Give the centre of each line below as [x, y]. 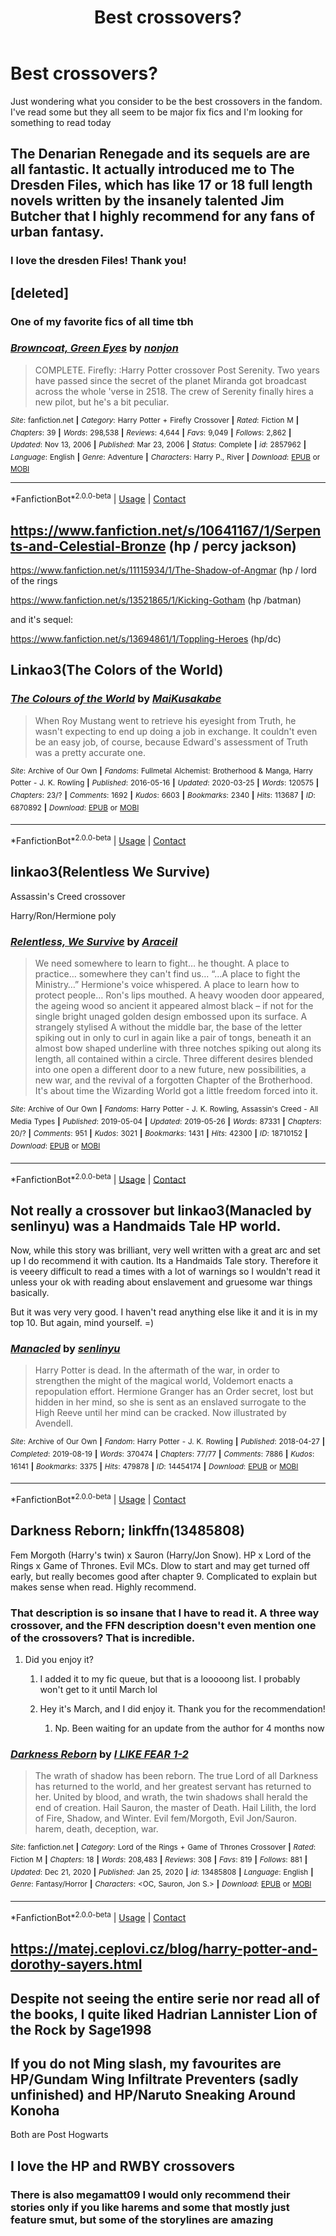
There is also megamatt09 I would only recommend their [150, 2194]
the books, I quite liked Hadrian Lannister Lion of [164, 2014]
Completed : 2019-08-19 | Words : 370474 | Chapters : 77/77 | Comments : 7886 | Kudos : [162, 1454]
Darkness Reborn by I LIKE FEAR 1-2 [99, 1754]
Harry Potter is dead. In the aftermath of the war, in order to [157, 1370]
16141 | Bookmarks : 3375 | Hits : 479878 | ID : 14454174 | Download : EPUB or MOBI [154, 1466]
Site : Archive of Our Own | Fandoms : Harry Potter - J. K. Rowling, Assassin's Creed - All [164, 1109]
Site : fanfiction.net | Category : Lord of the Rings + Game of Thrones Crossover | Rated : [163, 1847]
